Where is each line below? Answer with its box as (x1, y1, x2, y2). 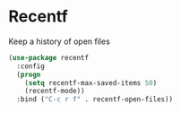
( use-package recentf (8, 53, 90, 62)
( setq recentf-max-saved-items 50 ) (24, 78, 158, 87)
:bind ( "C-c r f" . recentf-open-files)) (16, 95, 174, 104)
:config (16, 61, 46, 71)
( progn (16, 70, 41, 79)
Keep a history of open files (8, 36, 111, 47)
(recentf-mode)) (24, 87, 86, 96)
